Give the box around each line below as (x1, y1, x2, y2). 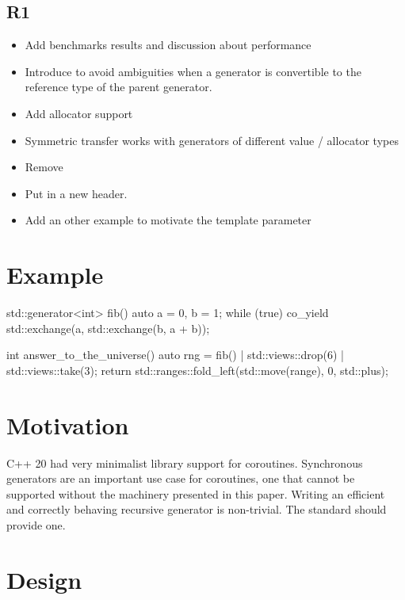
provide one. (6, 516, 66, 533)
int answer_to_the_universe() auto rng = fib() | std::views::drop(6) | (6, 346, 344, 363)
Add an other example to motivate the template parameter (25, 212, 311, 228)
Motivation (6, 408, 129, 441)
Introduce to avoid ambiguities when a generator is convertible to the (25, 63, 361, 79)
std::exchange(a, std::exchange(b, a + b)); (6, 319, 210, 336)
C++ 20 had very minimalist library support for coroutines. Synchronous (6, 454, 363, 471)
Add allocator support (25, 105, 133, 121)
